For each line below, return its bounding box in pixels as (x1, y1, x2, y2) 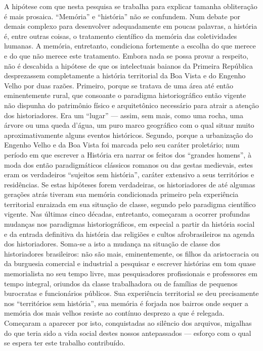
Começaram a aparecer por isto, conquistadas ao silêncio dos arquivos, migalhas (4, 318, 252, 328)
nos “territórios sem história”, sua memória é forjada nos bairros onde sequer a (4, 297, 248, 308)
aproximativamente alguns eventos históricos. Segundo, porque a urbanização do (4, 129, 253, 140)
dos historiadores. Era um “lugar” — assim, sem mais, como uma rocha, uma (4, 110, 243, 120)
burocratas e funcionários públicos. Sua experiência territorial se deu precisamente (4, 288, 259, 298)
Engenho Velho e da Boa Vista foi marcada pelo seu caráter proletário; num (4, 139, 240, 150)
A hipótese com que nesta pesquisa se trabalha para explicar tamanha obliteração (4, 1, 257, 11)
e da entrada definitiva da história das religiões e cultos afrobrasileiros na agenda (4, 228, 255, 239)
